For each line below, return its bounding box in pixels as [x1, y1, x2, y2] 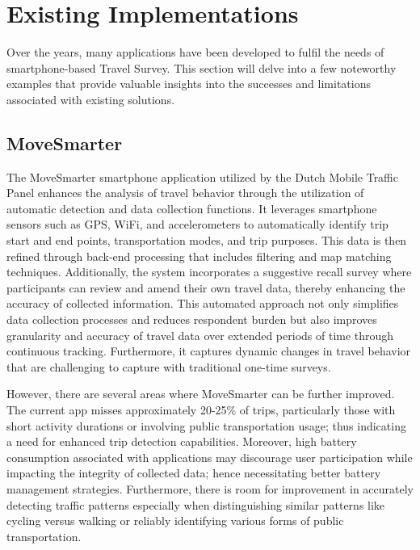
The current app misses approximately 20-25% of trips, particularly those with [6, 401, 396, 418]
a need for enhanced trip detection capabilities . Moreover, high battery [6, 433, 357, 450]
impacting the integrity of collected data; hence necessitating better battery [6, 464, 381, 481]
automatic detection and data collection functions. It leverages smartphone [6, 199, 377, 216]
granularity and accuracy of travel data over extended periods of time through [6, 326, 394, 343]
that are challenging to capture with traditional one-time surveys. [6, 358, 331, 375]
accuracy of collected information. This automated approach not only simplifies [6, 295, 399, 312]
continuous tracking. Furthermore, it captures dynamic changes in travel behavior [6, 342, 411, 359]
